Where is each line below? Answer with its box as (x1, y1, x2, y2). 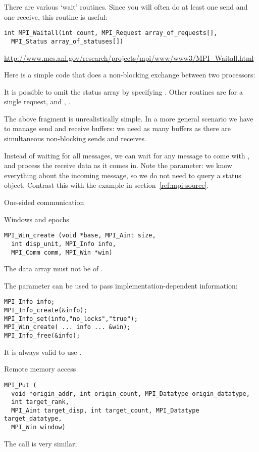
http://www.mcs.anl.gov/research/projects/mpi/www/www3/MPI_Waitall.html (4, 52, 254, 63)
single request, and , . (4, 96, 71, 107)
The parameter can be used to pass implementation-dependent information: (4, 280, 238, 291)
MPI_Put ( (4, 381, 37, 389)
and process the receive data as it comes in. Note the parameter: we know (4, 160, 232, 171)
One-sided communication (4, 197, 84, 208)
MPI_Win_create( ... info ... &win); (4, 323, 131, 331)
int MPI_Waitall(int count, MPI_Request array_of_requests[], (4, 29, 218, 37)
